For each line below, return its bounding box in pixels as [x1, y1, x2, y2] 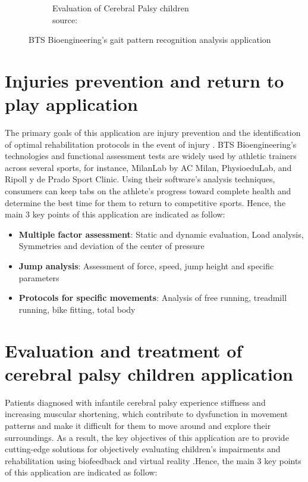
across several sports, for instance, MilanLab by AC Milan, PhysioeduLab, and [5, 161, 292, 173]
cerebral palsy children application [5, 361, 293, 385]
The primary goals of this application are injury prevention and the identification [5, 126, 301, 139]
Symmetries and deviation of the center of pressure [18, 240, 205, 252]
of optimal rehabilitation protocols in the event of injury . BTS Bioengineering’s [5, 138, 297, 150]
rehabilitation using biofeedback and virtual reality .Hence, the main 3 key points [5, 454, 301, 467]
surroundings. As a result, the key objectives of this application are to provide [5, 431, 289, 443]
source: [52, 13, 78, 26]
